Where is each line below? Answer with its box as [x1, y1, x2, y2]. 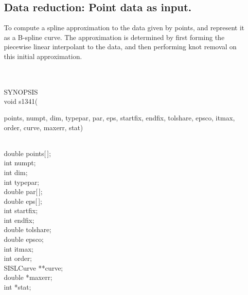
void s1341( [4, 96, 38, 106]
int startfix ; [4, 205, 38, 216]
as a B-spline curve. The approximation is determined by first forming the [4, 32, 225, 42]
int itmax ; [4, 243, 34, 254]
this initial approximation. [4, 51, 82, 61]
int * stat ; [4, 282, 31, 292]
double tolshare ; [4, 224, 52, 235]
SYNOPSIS [4, 86, 38, 97]
